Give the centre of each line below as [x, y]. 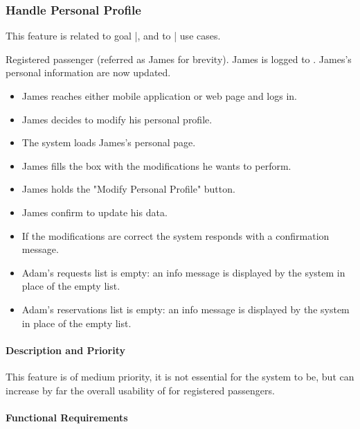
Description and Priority [66, 350]
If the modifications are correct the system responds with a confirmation [175, 235]
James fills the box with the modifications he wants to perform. [156, 165]
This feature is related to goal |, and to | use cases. [113, 36]
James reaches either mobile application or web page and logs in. [159, 96]
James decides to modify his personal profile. [117, 119]
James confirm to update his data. [94, 212]
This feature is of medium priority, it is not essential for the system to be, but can [180, 376]
